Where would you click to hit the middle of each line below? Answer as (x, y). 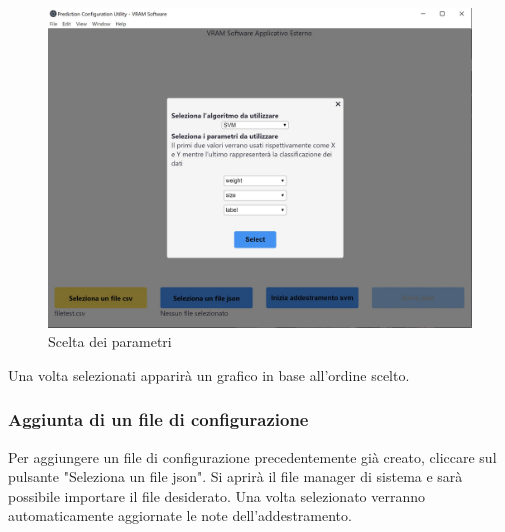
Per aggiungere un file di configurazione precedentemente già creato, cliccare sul (252, 456)
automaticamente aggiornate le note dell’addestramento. (180, 515)
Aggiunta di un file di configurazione (158, 419)
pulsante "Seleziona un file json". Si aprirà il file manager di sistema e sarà (235, 476)
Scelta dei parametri (110, 341)
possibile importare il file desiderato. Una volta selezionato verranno (217, 495)
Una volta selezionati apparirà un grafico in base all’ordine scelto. (209, 374)
